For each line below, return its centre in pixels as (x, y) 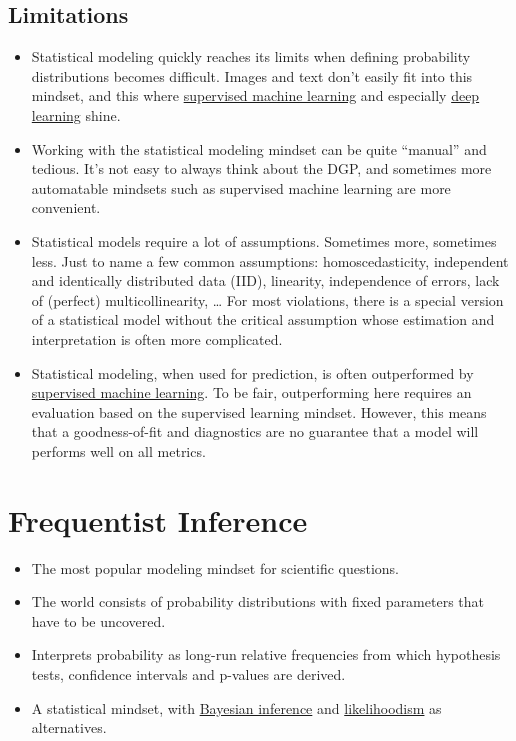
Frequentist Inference (158, 519)
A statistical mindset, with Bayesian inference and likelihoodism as (236, 707)
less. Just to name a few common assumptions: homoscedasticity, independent (270, 260)
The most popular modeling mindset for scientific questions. (215, 567)
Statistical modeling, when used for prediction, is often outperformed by (252, 372)
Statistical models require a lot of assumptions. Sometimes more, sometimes (264, 240)
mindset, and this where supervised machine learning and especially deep (255, 95)
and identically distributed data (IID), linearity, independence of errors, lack (265, 280)
